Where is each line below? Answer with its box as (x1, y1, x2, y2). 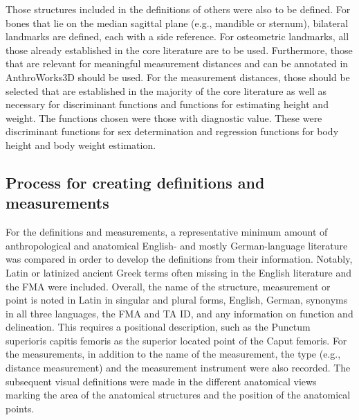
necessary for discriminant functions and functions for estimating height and (6, 97, 329, 112)
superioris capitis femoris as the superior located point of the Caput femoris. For (6, 333, 347, 347)
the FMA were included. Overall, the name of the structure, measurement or (6, 279, 331, 293)
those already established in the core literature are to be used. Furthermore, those (6, 42, 353, 57)
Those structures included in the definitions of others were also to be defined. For (6, 2, 351, 16)
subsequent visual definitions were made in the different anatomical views (6, 374, 317, 388)
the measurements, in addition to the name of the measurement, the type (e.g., (6, 347, 341, 361)
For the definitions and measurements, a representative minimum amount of (6, 225, 328, 239)
